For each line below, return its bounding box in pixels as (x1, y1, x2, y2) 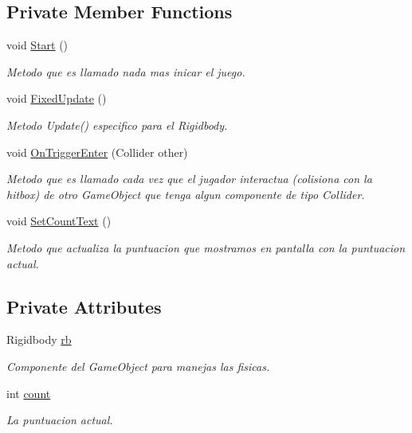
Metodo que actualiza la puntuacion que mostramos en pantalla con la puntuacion (6, 239, 406, 256)
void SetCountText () (6, 213, 112, 229)
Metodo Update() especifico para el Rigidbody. (6, 116, 228, 133)
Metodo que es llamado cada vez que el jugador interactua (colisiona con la (6, 170, 372, 187)
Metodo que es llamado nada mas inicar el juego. (6, 63, 245, 80)
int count (6, 384, 51, 401)
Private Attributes (6, 294, 162, 318)
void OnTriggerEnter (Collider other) (6, 143, 188, 160)
